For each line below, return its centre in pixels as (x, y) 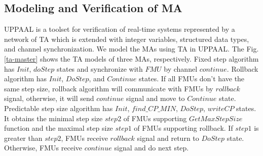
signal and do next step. (152, 148)
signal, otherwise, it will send (49, 98)
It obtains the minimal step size (53, 118)
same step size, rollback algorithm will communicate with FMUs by (109, 88)
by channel (181, 68)
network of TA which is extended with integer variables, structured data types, (127, 39)
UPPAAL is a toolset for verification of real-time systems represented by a (120, 29)
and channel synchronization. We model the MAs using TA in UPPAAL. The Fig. (131, 49)
